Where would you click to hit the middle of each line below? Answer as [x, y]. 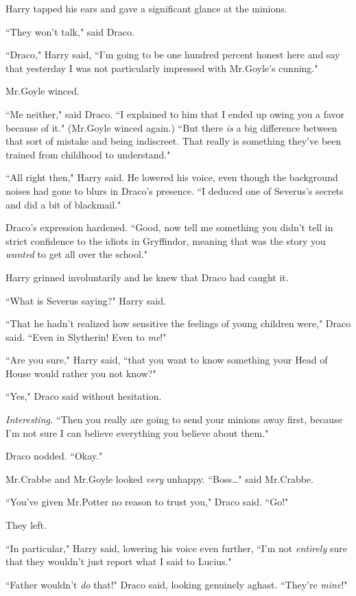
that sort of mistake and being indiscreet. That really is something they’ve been [174, 141]
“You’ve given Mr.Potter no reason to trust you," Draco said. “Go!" [147, 502]
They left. [26, 525]
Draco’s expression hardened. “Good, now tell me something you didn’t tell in [169, 227]
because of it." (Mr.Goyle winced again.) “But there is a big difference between [171, 127]
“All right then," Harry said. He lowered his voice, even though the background [172, 177]
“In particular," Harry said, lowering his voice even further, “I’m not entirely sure [176, 548]
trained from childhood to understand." [88, 154]
